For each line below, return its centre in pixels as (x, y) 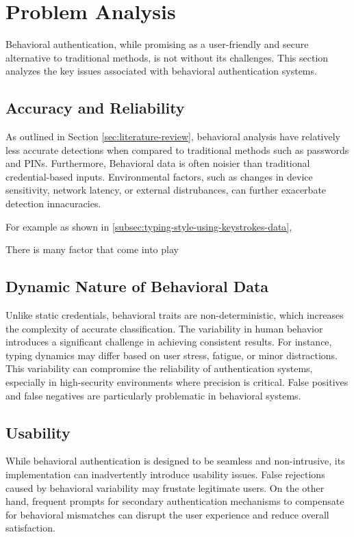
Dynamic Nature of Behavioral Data (137, 286)
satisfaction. (30, 528)
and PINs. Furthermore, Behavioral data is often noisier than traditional (158, 163)
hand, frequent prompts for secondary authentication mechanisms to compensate (175, 501)
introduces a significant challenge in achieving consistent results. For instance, (169, 342)
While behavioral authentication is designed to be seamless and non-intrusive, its (175, 461)
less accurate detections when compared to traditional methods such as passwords (177, 149)
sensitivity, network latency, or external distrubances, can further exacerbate (166, 190)
